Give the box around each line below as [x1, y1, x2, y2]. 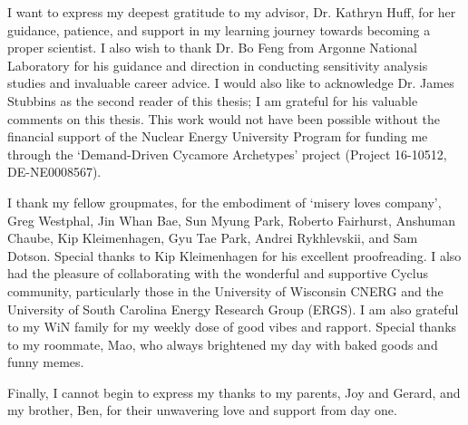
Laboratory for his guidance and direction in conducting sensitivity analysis [7, 55, 428, 74]
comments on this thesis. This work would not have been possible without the [7, 109, 440, 128]
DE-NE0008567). [7, 162, 102, 181]
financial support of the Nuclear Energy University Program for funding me [7, 127, 428, 146]
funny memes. [7, 353, 84, 372]
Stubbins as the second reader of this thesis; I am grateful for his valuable [7, 91, 418, 110]
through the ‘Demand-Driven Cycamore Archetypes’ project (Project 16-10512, [7, 144, 447, 163]
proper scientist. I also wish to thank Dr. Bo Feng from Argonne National [7, 38, 417, 57]
